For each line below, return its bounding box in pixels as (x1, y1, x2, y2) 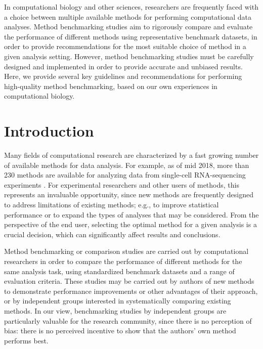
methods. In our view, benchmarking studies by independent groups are (4, 305, 227, 316)
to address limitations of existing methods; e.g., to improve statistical (4, 199, 219, 210)
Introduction (4, 120, 94, 141)
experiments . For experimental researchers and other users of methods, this (4, 179, 239, 190)
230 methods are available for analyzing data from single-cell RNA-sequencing (4, 169, 246, 180)
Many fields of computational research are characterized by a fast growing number (4, 150, 259, 160)
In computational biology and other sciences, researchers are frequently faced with (4, 2, 258, 12)
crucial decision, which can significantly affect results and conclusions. (4, 229, 221, 239)
